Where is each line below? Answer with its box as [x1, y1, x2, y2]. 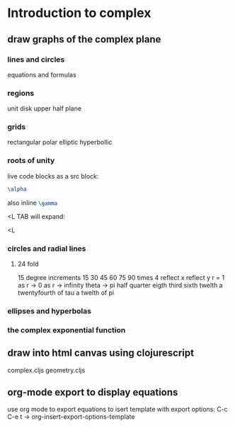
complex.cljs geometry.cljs [7, 366, 86, 374]
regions [7, 88, 35, 98]
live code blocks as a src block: [7, 171, 99, 180]
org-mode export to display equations [7, 386, 178, 398]
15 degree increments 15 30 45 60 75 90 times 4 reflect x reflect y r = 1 [17, 273, 225, 281]
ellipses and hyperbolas [7, 306, 92, 316]
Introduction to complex [7, 5, 151, 21]
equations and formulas [7, 70, 76, 79]
